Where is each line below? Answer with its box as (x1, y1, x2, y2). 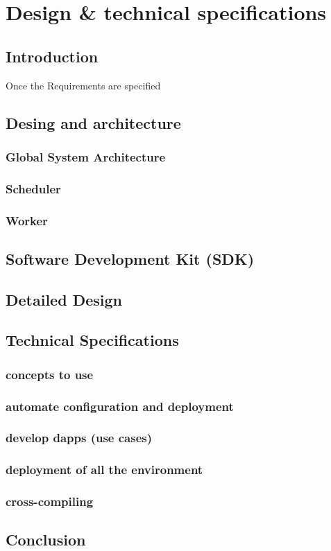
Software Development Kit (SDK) (6, 247, 255, 269)
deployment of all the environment (6, 461, 203, 478)
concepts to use (6, 365, 94, 383)
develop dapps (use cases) (6, 429, 153, 446)
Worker (6, 211, 48, 229)
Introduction (6, 45, 99, 67)
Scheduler (6, 180, 61, 197)
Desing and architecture (6, 112, 181, 133)
